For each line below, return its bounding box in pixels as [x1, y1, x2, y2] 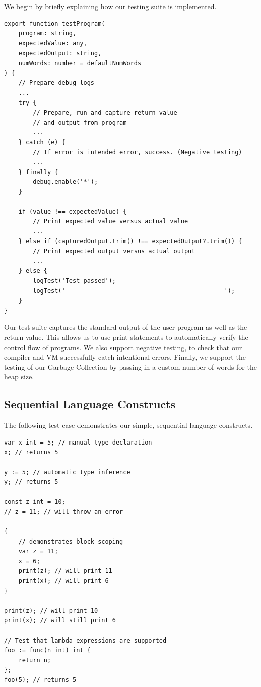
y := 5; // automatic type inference [4, 468, 130, 476]
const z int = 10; [4, 498, 66, 506]
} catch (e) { [18, 138, 66, 146]
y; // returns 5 [4, 478, 58, 486]
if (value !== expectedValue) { [18, 208, 127, 215]
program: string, [18, 30, 77, 37]
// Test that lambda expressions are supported [4, 636, 167, 644]
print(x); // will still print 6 [4, 617, 116, 624]
